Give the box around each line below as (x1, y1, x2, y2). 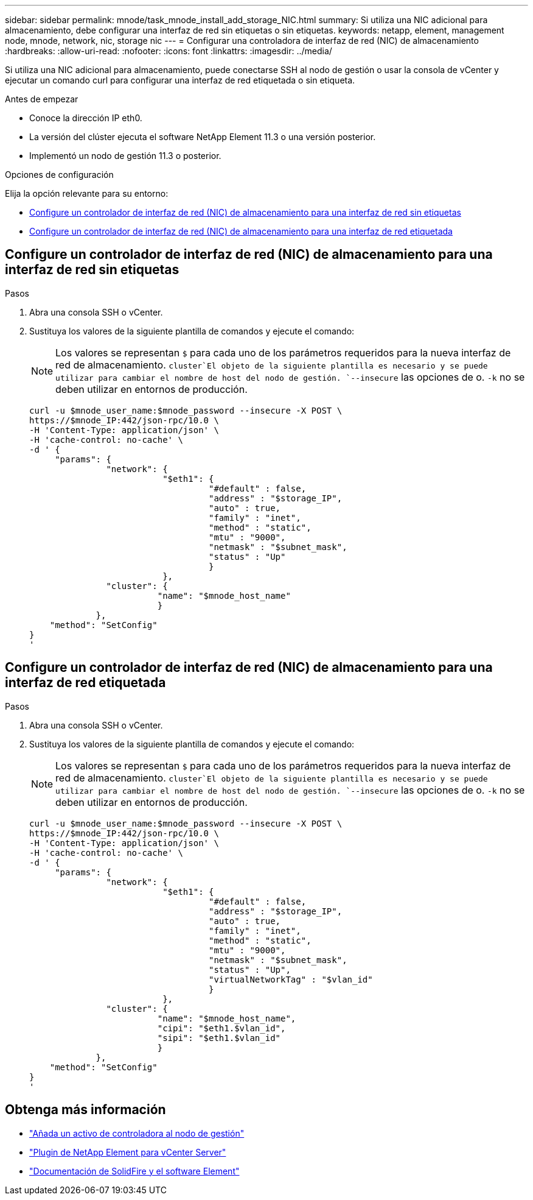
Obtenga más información (5, 1102, 166, 1118)
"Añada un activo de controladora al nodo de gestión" (29, 1128, 245, 1138)
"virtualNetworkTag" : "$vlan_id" (209, 974, 373, 984)
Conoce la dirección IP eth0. (29, 113, 142, 123)
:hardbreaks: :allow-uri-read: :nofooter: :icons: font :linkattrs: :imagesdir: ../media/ (5, 46, 332, 56)
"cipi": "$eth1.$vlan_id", (157, 1023, 286, 1033)
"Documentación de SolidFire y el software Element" (29, 1165, 240, 1176)
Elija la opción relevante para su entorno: (5, 188, 169, 199)
